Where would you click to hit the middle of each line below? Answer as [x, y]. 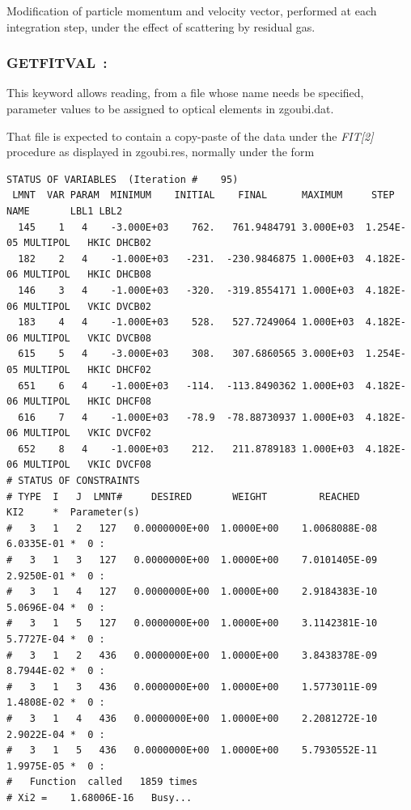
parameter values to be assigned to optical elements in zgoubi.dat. [170, 108]
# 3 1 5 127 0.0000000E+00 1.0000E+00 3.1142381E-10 [192, 623]
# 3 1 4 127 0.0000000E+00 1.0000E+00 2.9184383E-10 [192, 592]
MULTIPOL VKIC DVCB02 [87, 306]
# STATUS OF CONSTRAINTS [73, 481]
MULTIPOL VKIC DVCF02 [87, 433]
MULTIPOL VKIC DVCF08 [87, 465]
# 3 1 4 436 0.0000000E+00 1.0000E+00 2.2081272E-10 [192, 718]
